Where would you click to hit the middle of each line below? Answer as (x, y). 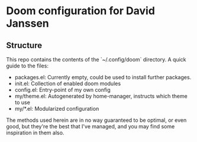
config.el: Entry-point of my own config (62, 90)
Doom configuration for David (81, 11)
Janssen (28, 23)
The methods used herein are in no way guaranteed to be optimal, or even (96, 120)
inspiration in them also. (35, 133)
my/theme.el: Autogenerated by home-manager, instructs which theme (101, 96)
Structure (24, 45)
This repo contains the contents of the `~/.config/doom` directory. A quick (96, 59)
